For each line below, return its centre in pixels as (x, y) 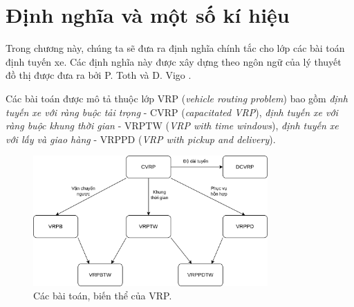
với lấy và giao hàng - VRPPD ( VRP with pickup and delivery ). (141, 139)
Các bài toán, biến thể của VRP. (103, 296)
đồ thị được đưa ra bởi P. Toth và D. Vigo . (99, 75)
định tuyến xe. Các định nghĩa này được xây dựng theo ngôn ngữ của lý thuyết (174, 61)
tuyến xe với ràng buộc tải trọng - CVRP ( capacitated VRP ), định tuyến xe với (172, 112)
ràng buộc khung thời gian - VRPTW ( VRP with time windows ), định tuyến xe (172, 125)
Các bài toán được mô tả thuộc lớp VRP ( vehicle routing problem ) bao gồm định (177, 98)
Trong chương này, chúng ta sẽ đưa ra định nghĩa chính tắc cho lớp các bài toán (175, 48)
